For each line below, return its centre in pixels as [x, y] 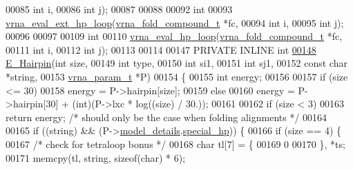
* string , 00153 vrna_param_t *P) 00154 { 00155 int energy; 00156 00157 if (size [177, 76]
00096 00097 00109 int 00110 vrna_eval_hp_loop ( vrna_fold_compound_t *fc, [174, 36]
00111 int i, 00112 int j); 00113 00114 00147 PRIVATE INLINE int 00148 [161, 49]
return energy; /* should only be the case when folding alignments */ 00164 [166, 117]
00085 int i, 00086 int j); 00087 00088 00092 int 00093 [119, 9]
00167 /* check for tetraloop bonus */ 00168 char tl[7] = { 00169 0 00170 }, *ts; [175, 144]
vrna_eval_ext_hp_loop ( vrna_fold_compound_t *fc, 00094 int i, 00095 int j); [175, 22]
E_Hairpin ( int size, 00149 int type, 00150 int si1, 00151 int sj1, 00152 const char [176, 63]
